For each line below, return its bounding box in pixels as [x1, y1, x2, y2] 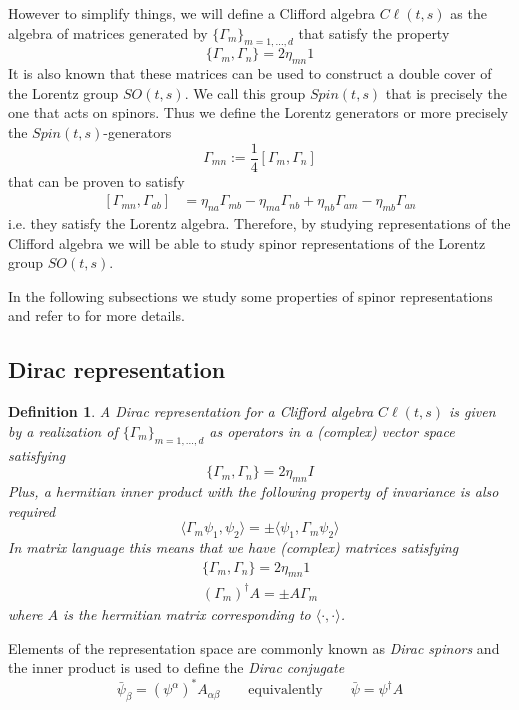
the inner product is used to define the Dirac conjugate [8, 657, 345, 678]
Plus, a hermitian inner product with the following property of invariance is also [8, 481, 499, 501]
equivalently [248, 683, 323, 698]
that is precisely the [385, 82, 507, 103]
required [8, 500, 56, 521]
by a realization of [8, 420, 118, 441]
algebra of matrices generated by [8, 22, 208, 43]
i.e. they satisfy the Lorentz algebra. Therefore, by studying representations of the [8, 213, 511, 234]
